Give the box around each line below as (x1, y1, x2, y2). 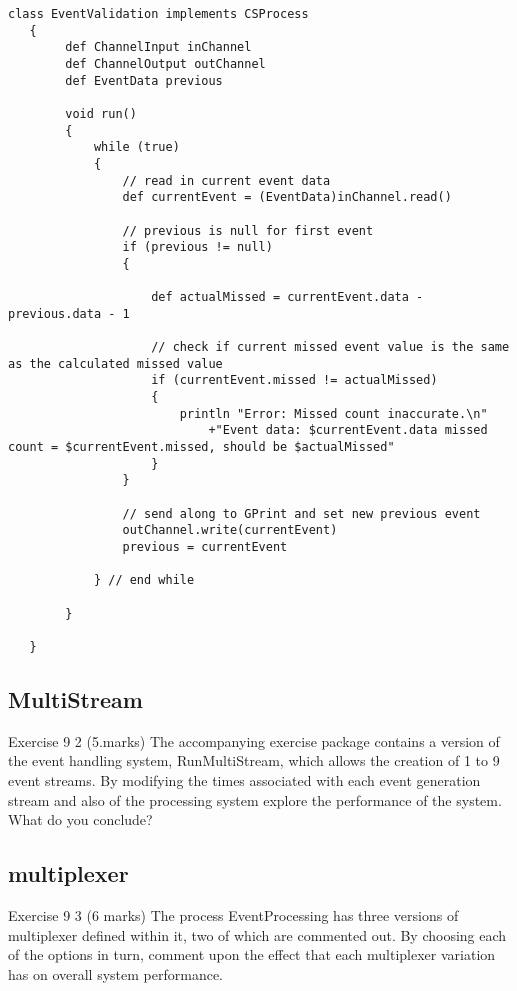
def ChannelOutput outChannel (65, 56, 266, 71)
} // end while (93, 573, 195, 588)
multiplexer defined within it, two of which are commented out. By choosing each (8, 924, 507, 945)
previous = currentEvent (122, 540, 288, 554)
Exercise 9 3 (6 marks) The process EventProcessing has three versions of (8, 904, 459, 925)
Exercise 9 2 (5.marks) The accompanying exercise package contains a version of (8, 730, 500, 751)
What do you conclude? (8, 809, 153, 830)
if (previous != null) (122, 240, 273, 255)
